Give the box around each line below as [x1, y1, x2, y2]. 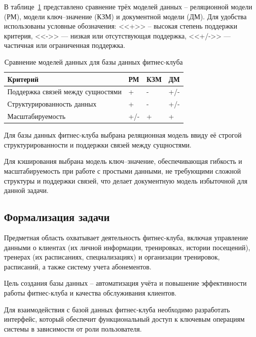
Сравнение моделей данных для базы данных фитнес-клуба [4, 56, 183, 67]
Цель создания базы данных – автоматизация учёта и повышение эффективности [4, 278, 247, 288]
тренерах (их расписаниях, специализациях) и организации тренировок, [4, 252, 220, 262]
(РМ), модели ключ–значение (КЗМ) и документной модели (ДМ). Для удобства [4, 11, 247, 21]
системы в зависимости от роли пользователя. [4, 323, 142, 334]
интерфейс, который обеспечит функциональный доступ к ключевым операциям [4, 314, 245, 324]
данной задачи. [4, 185, 49, 195]
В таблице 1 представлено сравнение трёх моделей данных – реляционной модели [4, 1, 253, 11]
